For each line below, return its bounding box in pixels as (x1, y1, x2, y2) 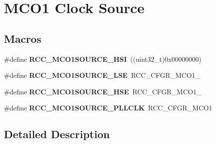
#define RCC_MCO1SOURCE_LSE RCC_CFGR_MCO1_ (4, 70, 200, 80)
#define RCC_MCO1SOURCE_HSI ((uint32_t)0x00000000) (4, 54, 201, 64)
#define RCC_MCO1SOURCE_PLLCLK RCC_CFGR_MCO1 (4, 103, 213, 113)
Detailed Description (4, 126, 110, 142)
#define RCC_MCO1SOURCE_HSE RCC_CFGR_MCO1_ (4, 86, 202, 96)
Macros (4, 31, 41, 46)
